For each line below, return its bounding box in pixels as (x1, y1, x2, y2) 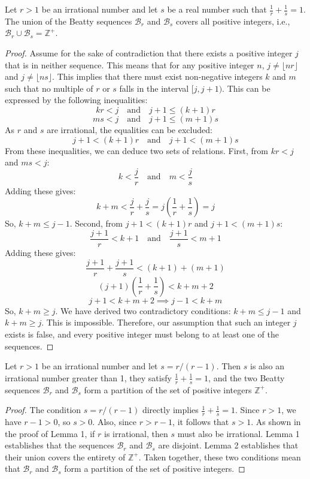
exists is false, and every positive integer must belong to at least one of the (5, 327, 279, 340)
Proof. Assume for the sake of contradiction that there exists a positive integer (5, 47, 293, 59)
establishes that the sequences (5, 439, 114, 451)
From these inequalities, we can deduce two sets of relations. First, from (5, 144, 269, 156)
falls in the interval (119, 82, 189, 94)
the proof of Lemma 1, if (5, 427, 95, 439)
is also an (250, 360, 284, 372)
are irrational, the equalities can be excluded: (47, 123, 212, 135)
